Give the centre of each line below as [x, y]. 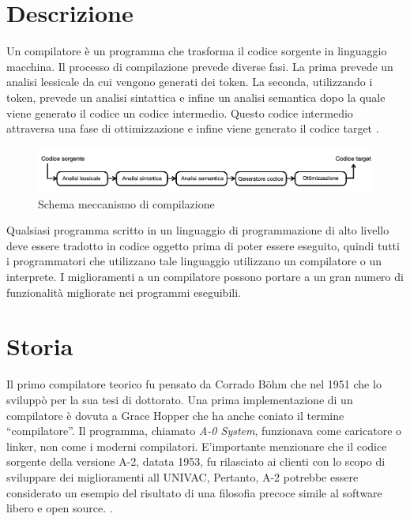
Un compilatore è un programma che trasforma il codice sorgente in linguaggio [197, 51]
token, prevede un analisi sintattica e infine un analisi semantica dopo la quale [196, 97]
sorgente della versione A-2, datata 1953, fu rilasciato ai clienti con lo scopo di [196, 461]
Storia [40, 346]
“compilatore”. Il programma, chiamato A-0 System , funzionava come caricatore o [204, 431]
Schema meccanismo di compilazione [126, 203]
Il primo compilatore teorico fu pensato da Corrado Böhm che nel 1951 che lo [194, 384]
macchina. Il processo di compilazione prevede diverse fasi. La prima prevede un [200, 66]
